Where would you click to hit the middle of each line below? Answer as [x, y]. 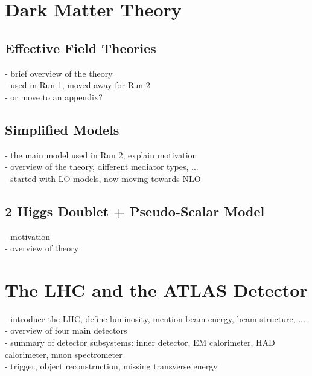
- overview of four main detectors [66, 330]
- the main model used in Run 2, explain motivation [101, 154]
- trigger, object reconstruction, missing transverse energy [111, 366]
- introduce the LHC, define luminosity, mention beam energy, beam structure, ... [155, 318]
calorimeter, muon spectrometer [64, 354]
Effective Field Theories [81, 47]
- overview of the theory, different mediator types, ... [102, 167]
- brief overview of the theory [59, 73]
